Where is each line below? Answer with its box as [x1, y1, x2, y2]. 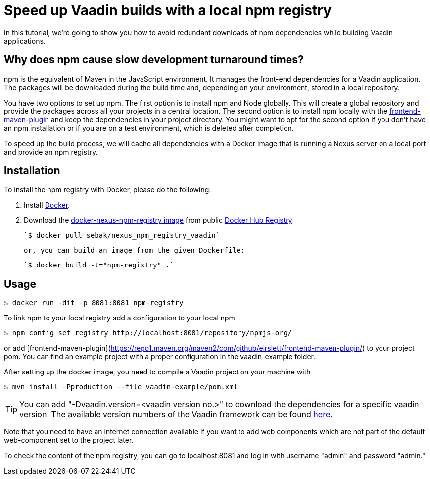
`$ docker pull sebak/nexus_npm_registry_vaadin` [24, 231, 220, 240]
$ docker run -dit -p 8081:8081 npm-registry [4, 299, 184, 307]
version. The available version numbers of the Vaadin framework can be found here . [19, 409, 333, 420]
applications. [4, 36, 46, 45]
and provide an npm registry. [4, 147, 98, 156]
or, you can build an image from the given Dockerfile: [24, 246, 245, 255]
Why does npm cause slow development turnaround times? [4, 53, 304, 66]
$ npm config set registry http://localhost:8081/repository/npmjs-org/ [4, 329, 292, 337]
